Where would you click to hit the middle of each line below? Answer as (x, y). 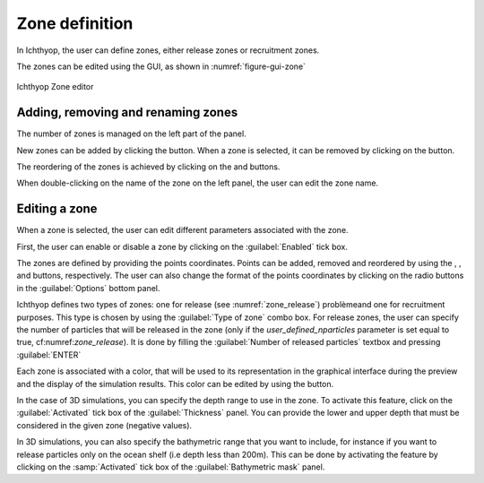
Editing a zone (57, 209)
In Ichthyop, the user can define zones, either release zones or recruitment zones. (168, 50)
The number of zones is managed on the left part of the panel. (131, 134)
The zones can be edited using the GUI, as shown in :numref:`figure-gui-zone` (161, 66)
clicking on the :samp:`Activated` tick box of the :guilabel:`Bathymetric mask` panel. (171, 467)
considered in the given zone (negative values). (104, 425)
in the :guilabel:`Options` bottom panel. (88, 288)
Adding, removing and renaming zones (127, 112)
